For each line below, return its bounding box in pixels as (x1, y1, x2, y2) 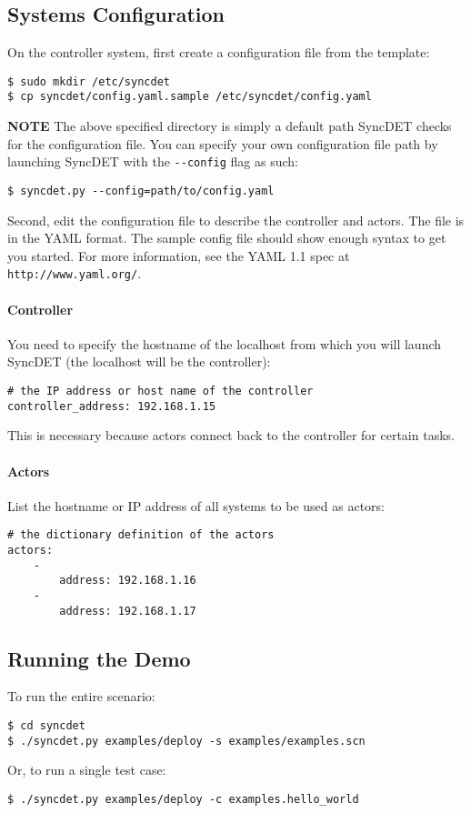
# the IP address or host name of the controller (7, 385, 314, 398)
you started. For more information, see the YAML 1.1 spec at (7, 246, 350, 265)
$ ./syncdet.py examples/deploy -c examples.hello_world (7, 792, 359, 806)
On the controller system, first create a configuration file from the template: (7, 43, 430, 62)
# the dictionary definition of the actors (7, 528, 275, 542)
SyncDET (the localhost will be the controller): (7, 352, 271, 371)
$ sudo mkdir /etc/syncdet (7, 75, 170, 88)
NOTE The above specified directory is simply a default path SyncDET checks (7, 116, 452, 135)
